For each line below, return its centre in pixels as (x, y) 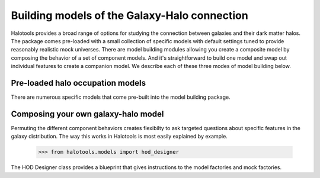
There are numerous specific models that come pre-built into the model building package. (121, 97)
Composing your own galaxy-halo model (87, 114)
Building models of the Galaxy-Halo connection (129, 15)
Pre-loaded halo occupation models (79, 83)
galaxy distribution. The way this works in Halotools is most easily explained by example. (119, 137)
